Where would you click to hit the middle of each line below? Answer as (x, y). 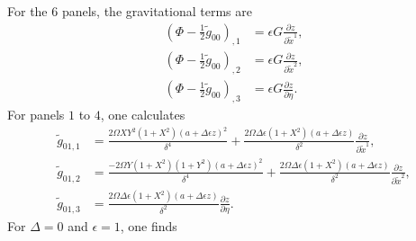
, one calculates (143, 115)
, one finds (149, 226)
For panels (36, 115)
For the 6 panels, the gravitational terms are (130, 11)
